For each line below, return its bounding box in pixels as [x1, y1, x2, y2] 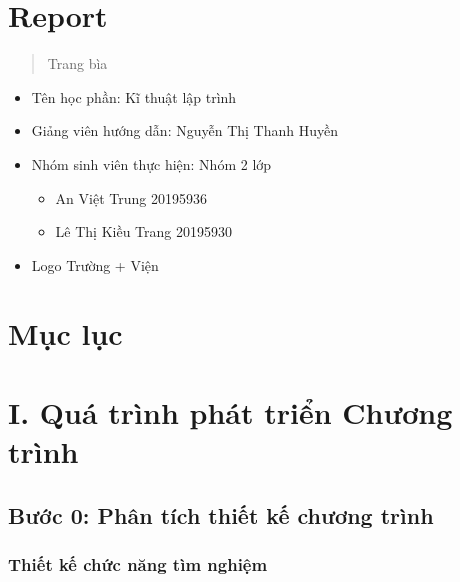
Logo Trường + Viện [31, 254, 159, 275]
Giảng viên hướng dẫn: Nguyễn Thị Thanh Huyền [31, 120, 339, 141]
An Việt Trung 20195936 [55, 187, 207, 208]
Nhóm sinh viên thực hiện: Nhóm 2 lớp [31, 153, 272, 174]
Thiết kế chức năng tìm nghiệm [8, 551, 268, 576]
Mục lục [8, 313, 123, 354]
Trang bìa [47, 53, 108, 74]
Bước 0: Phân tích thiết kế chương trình [8, 499, 434, 530]
